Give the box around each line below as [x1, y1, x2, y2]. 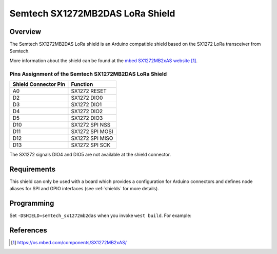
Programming [9, 199, 54, 208]
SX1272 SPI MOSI [71, 128, 113, 135]
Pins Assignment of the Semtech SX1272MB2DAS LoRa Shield [9, 70, 167, 77]
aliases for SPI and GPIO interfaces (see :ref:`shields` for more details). [9, 186, 159, 192]
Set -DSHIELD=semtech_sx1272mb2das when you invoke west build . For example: [9, 212, 192, 219]
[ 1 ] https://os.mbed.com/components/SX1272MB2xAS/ [11, 240, 127, 246]
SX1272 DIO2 [71, 107, 103, 115]
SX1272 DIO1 [71, 101, 102, 108]
